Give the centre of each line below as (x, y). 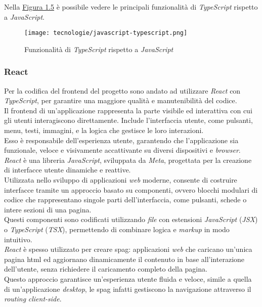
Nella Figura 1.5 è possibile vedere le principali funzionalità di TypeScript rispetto (131, 7)
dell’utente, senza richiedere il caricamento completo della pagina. (106, 269)
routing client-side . (33, 299)
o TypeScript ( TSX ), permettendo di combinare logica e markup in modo (117, 229)
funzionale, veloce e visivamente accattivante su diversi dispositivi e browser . (122, 150)
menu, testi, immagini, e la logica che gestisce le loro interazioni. (104, 130)
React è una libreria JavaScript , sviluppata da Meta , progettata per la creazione (128, 160)
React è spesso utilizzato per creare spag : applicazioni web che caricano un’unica (128, 249)
